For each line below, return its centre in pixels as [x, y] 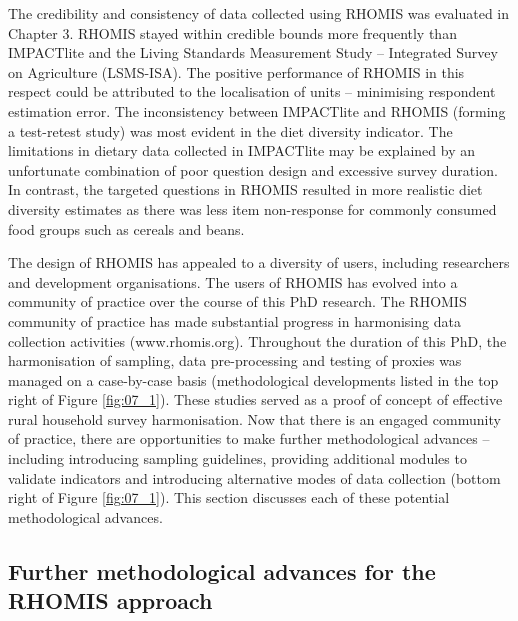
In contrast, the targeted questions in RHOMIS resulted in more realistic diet [245, 189]
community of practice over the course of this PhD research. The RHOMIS [237, 301]
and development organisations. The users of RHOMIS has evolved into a [233, 281]
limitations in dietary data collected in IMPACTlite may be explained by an [241, 150]
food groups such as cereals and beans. [126, 228]
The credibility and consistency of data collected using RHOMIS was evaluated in [259, 13]
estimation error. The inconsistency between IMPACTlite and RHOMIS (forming [257, 110]
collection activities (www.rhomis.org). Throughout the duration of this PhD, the [257, 340]
